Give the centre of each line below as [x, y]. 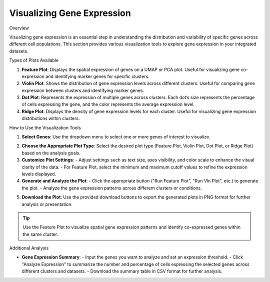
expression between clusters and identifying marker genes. [83, 90]
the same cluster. [40, 234]
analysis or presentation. [47, 204]
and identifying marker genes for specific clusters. [97, 76]
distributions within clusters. [51, 118]
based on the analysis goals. [51, 153]
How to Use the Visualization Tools [45, 127]
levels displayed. [39, 174]
